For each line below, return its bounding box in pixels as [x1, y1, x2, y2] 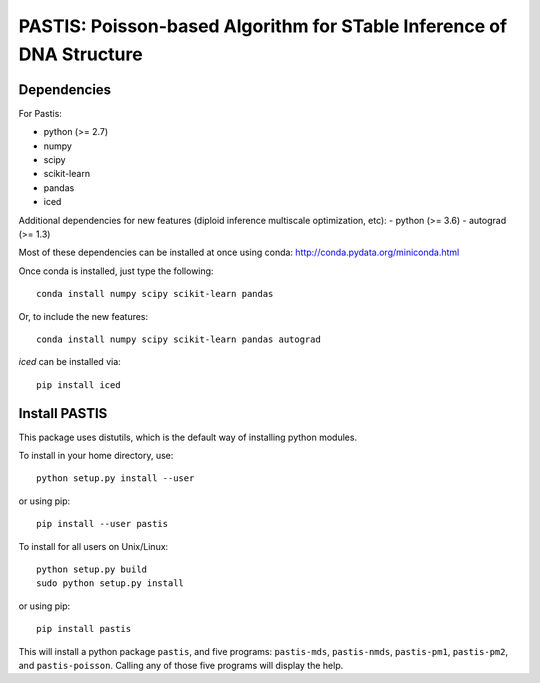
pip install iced [36, 379, 121, 390]
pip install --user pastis [36, 518, 169, 530]
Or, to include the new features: [18, 310, 149, 322]
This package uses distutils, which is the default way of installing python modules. [18, 431, 358, 443]
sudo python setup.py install [36, 578, 185, 589]
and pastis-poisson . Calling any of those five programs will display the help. [18, 659, 344, 671]
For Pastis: [18, 107, 62, 119]
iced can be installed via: [18, 356, 122, 368]
